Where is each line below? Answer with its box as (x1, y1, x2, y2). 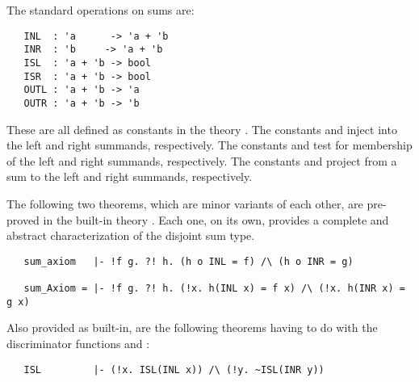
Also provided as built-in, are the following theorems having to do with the (6, 319, 378, 336)
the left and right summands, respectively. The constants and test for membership (6, 136, 413, 153)
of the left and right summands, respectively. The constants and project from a (6, 152, 397, 169)
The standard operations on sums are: (6, 2, 195, 18)
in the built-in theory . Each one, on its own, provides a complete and (43, 211, 389, 228)
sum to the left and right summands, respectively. (6, 168, 253, 185)
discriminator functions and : (6, 334, 150, 351)
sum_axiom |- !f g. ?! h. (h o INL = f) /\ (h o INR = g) (23, 255, 354, 267)
